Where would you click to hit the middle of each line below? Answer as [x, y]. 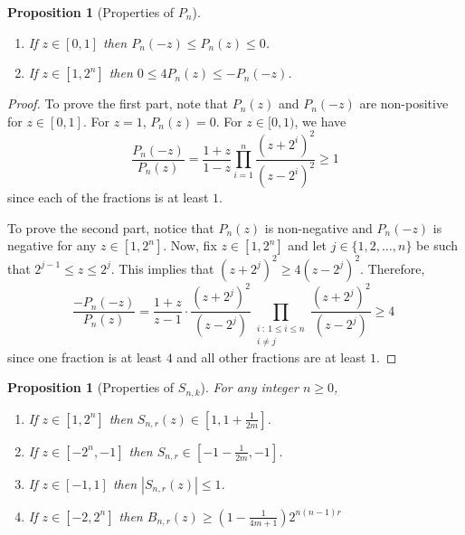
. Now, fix [190, 245]
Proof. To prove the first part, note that [118, 103]
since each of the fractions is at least [108, 197]
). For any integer [249, 387]
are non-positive [404, 103]
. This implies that [162, 268]
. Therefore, [393, 268]
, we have [320, 121]
